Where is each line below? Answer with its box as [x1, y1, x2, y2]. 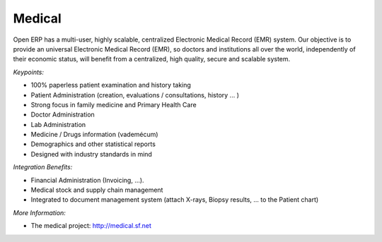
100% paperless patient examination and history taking [30, 81, 191, 90]
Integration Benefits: [13, 163, 73, 171]
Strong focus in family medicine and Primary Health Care [30, 100, 197, 109]
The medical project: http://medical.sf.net [30, 222, 152, 230]
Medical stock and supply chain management [30, 186, 163, 194]
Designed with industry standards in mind [30, 150, 152, 158]
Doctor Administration [30, 110, 95, 119]
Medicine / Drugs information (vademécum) [30, 131, 158, 139]
